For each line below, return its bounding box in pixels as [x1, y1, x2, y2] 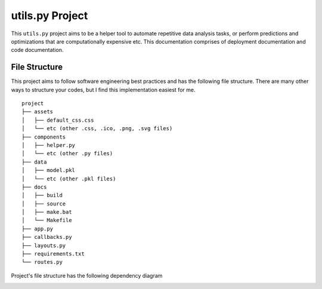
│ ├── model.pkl [21, 167, 76, 174]
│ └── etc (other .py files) [21, 150, 113, 157]
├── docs [21, 183, 47, 190]
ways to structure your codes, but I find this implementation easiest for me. [11, 86, 196, 93]
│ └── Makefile [21, 217, 72, 224]
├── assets [21, 108, 54, 115]
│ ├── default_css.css [21, 116, 94, 124]
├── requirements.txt [21, 251, 85, 257]
